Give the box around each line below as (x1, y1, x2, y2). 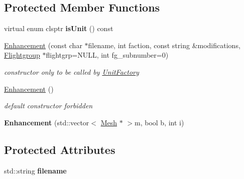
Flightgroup (4, 50, 40, 60)
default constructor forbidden (4, 100, 93, 111)
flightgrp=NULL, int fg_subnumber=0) (46, 50, 169, 60)
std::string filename (4, 165, 67, 175)
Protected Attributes (4, 141, 115, 157)
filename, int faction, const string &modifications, (88, 40, 240, 50)
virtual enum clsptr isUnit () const (4, 23, 113, 34)
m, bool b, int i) (135, 117, 184, 127)
